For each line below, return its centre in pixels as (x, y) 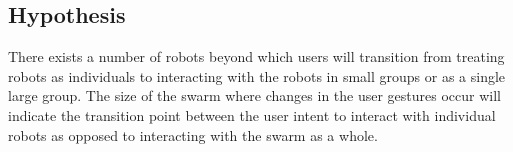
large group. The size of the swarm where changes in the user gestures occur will (254, 95)
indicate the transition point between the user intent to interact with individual (252, 114)
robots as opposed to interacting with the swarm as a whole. (193, 134)
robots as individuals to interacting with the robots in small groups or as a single (257, 75)
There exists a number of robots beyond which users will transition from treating (256, 56)
